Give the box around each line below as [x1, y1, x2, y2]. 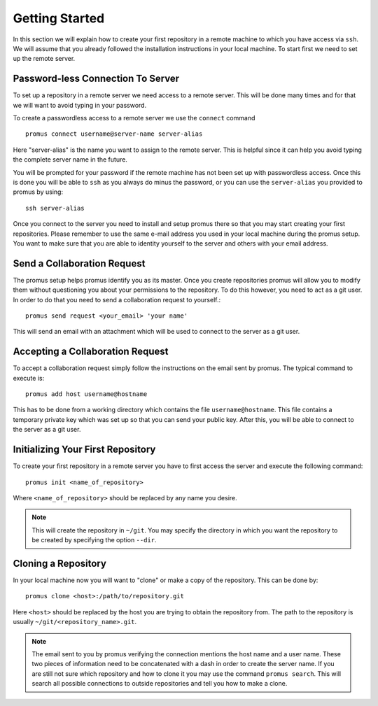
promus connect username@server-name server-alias [25, 130, 203, 138]
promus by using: [13, 188, 63, 196]
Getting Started [13, 10, 105, 26]
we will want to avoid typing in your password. [13, 101, 147, 109]
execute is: [13, 374, 45, 382]
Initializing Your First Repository [13, 444, 156, 456]
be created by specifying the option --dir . [31, 536, 157, 544]
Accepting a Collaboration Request [13, 346, 169, 358]
